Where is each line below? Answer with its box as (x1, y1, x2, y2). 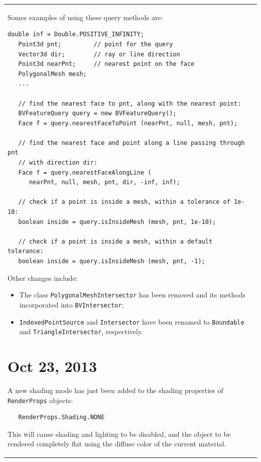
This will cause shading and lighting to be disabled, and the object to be (8, 428, 231, 439)
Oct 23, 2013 (8, 356, 97, 376)
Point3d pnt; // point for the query (18, 40, 173, 48)
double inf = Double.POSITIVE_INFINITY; (8, 31, 145, 38)
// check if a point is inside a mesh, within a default (18, 238, 213, 245)
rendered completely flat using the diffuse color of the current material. (8, 438, 226, 449)
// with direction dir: (18, 159, 97, 167)
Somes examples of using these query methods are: (8, 12, 163, 22)
